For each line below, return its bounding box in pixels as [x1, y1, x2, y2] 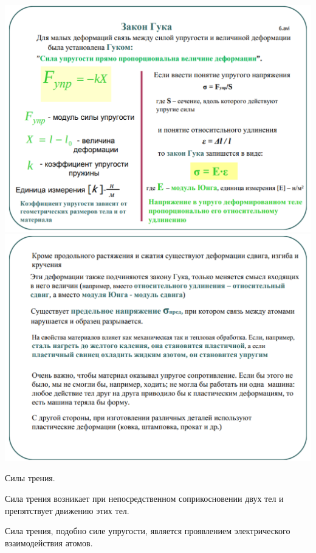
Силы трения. [5, 471, 55, 484]
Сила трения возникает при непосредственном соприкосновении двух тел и [5, 492, 284, 504]
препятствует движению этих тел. [5, 504, 129, 516]
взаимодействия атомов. [5, 536, 93, 549]
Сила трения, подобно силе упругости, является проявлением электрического [5, 524, 290, 537]
